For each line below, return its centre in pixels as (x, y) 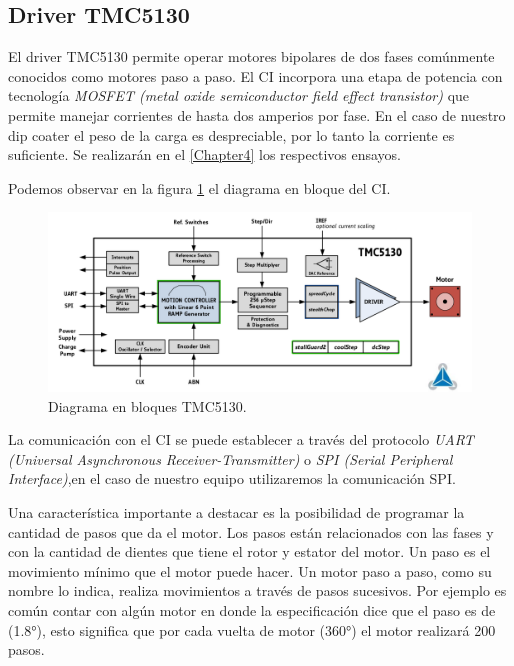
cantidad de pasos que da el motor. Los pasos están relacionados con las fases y (251, 531)
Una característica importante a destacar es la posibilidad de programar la (236, 512)
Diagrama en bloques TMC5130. (147, 405)
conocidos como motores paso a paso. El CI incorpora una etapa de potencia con (255, 75)
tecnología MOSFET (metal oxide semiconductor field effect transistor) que (239, 95)
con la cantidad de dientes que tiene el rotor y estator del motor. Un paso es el (249, 551)
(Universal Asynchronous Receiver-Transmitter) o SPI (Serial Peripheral (230, 458)
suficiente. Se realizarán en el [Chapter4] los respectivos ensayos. (204, 154)
